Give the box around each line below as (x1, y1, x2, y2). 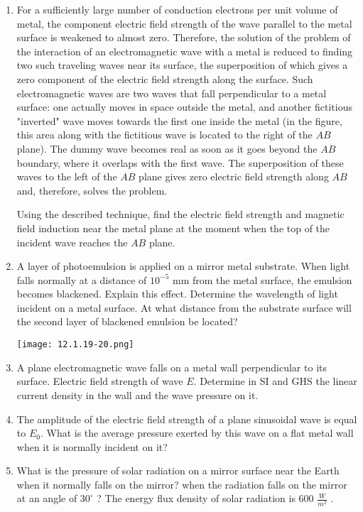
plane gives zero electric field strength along (139, 169, 329, 184)
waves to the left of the (16, 169, 117, 184)
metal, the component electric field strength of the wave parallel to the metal (16, 16, 352, 31)
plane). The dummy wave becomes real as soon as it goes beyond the (16, 141, 318, 156)
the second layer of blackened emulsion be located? (16, 314, 238, 329)
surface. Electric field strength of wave (16, 374, 183, 388)
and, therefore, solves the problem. (16, 183, 168, 197)
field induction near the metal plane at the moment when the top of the (16, 220, 330, 235)
